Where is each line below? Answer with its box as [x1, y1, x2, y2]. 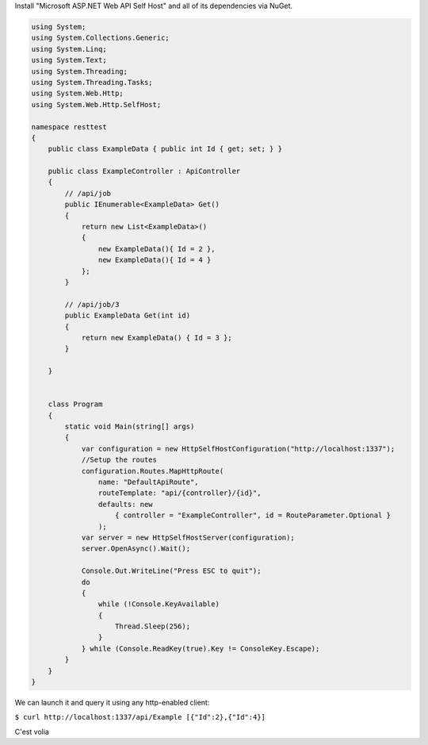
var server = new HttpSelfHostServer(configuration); [81, 532, 295, 542]
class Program [48, 400, 103, 409]
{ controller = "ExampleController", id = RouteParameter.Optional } [115, 511, 392, 520]
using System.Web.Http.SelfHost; [31, 100, 162, 109]
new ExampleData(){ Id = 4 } [97, 255, 212, 265]
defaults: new [97, 500, 154, 509]
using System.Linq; [31, 44, 107, 53]
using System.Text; [31, 56, 107, 65]
